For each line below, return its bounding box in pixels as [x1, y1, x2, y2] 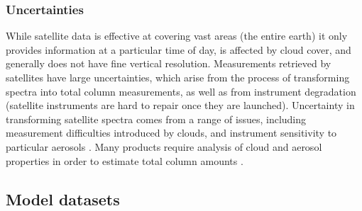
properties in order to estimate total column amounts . [6, 153, 243, 168]
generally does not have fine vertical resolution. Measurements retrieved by [6, 56, 331, 71]
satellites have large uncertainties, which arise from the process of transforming [6, 70, 350, 84]
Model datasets [6, 188, 120, 210]
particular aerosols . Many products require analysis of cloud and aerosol [6, 139, 322, 154]
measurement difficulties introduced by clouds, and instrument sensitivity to [6, 125, 337, 140]
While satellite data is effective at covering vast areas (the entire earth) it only [6, 28, 348, 43]
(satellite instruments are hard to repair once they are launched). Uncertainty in [6, 98, 355, 113]
